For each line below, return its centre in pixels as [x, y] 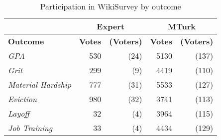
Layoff [19, 113]
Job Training [30, 128]
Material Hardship [40, 84]
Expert [111, 26]
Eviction [22, 99]
